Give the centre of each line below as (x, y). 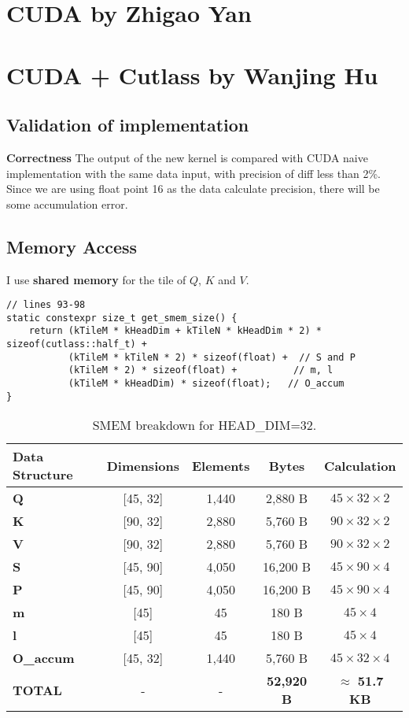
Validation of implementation (128, 125)
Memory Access (72, 246)
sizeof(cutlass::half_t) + (77, 344)
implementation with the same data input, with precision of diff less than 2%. (193, 173)
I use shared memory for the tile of (96, 279)
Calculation (360, 465)
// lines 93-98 (46, 305)
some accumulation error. (67, 204)
